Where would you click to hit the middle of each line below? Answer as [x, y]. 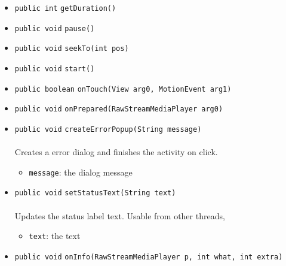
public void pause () [55, 28]
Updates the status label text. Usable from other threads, [120, 215]
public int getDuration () [65, 8]
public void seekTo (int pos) [72, 49]
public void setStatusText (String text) [95, 193]
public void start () [55, 69]
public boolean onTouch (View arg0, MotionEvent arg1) [123, 89]
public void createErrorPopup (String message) [108, 129]
